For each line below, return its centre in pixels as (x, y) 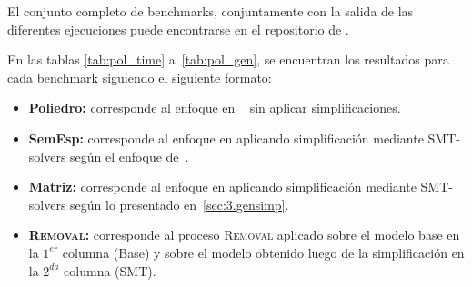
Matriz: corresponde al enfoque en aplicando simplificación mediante (222, 187)
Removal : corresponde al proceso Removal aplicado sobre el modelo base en (244, 235)
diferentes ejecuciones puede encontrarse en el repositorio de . (178, 29)
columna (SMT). (110, 270)
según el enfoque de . (130, 156)
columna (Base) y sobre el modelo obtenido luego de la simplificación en (263, 252)
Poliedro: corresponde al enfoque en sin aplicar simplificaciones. (215, 108)
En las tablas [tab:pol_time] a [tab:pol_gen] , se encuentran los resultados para (228, 59)
